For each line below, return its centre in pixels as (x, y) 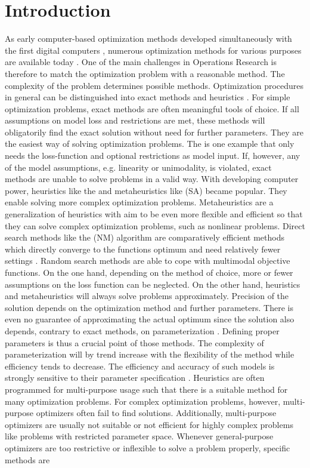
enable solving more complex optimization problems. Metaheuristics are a (139, 202)
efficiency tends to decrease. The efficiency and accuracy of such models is (140, 366)
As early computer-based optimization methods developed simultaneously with (148, 39)
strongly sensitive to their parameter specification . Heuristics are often (135, 378)
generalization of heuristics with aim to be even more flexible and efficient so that (154, 214)
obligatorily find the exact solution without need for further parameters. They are (154, 132)
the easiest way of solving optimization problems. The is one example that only (150, 144)
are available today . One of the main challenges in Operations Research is (141, 62)
